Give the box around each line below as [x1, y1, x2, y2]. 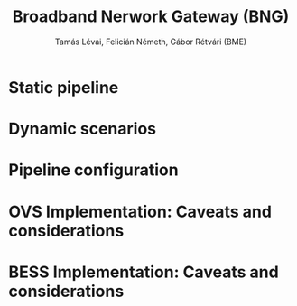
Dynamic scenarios [8, 119, 157, 139]
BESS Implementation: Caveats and [8, 262, 279, 282]
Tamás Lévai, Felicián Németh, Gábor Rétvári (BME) [54, 36, 247, 47]
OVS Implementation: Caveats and [8, 201, 273, 222]
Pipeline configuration [8, 160, 179, 181]
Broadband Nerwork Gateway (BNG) [12, 6, 290, 27]
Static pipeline [8, 77, 119, 97]
